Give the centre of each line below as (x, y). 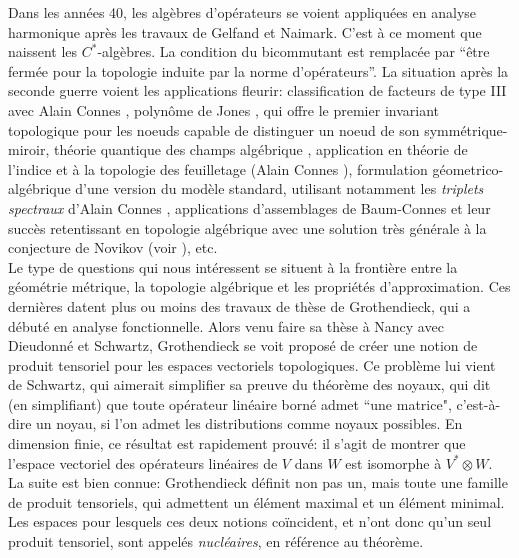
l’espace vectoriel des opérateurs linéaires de (143, 462)
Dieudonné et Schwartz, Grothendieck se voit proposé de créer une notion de (243, 345)
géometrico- (468, 168)
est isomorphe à (393, 462)
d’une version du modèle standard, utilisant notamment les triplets (279, 188)
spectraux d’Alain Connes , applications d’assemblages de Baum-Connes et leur (249, 207)
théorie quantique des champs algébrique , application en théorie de (260, 149)
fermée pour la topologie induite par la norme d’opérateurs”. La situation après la (258, 70)
